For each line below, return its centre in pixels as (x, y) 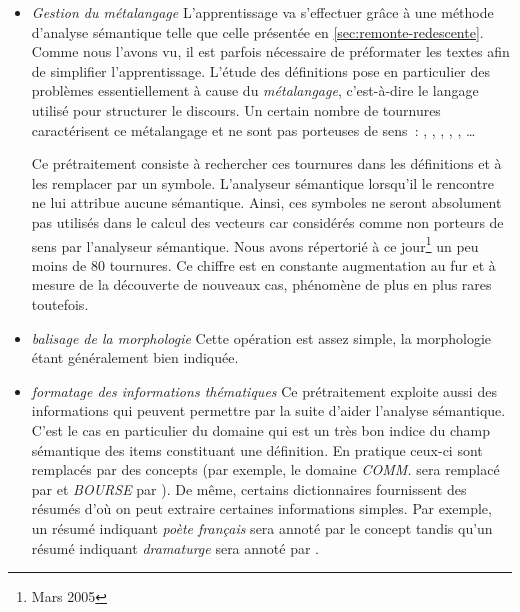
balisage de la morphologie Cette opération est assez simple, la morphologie (261, 337)
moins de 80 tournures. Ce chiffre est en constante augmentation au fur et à (263, 264)
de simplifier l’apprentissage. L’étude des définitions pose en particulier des (261, 70)
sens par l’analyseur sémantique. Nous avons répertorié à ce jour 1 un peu (255, 244)
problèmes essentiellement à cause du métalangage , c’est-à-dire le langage (255, 90)
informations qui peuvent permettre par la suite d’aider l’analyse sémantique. (268, 410)
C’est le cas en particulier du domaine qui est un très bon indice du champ (260, 429)
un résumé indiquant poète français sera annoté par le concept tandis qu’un (262, 527)
